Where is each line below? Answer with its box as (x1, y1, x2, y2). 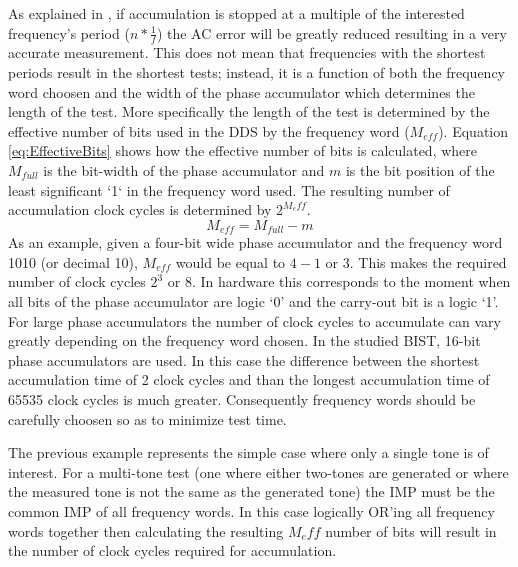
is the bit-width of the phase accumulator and (43, 159, 325, 180)
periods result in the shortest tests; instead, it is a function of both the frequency (8, 62, 506, 83)
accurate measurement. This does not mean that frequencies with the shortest (8, 42, 486, 63)
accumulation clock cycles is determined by (8, 199, 272, 220)
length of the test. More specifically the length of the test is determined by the (8, 101, 490, 122)
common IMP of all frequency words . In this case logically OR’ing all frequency (8, 500, 495, 521)
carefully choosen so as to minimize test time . (8, 408, 287, 429)
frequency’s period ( (8, 22, 130, 43)
